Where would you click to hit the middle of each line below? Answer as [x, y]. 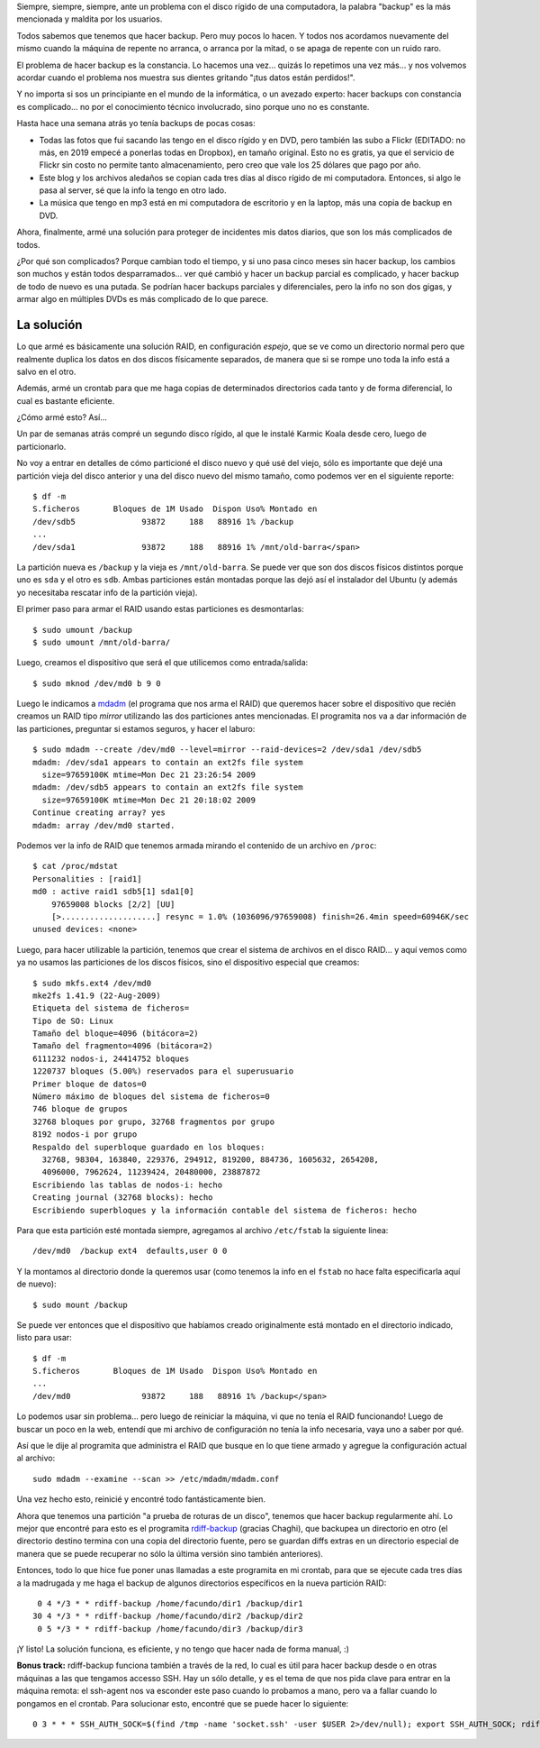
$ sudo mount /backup [80, 1304]
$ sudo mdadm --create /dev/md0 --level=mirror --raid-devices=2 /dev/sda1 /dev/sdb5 [227, 750]
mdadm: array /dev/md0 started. [104, 825]
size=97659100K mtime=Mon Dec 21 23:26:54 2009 [149, 775]
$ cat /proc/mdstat [76, 866]
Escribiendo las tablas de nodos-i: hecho [128, 1185]
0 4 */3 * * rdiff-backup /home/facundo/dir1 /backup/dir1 [170, 1603]
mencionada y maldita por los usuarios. [90, 19]
